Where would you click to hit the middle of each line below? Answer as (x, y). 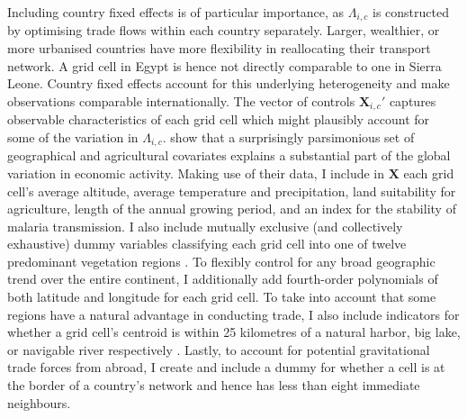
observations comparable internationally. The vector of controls (181, 100)
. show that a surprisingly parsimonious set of (288, 136)
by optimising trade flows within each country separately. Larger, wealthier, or (224, 30)
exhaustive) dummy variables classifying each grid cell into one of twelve (207, 244)
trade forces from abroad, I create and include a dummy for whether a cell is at (226, 367)
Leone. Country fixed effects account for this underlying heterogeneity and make (229, 83)
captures (413, 100)
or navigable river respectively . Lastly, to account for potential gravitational (219, 349)
